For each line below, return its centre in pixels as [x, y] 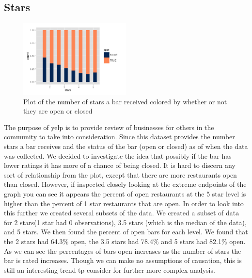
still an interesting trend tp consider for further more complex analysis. [110, 270]
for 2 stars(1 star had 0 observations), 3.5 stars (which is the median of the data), [125, 222]
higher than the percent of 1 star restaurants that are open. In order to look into [124, 203]
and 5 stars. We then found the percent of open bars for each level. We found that [126, 232]
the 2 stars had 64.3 [33, 241]
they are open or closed [58, 111]
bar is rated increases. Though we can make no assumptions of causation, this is [123, 260]
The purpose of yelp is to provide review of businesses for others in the [109, 127]
